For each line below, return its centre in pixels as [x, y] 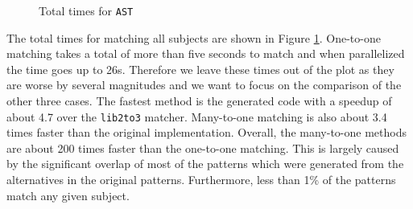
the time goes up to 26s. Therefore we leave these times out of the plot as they [200, 69]
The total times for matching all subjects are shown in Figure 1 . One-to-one [194, 37]
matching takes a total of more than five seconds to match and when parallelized [206, 53]
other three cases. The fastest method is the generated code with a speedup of [199, 101]
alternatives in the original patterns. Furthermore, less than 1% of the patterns [201, 180]
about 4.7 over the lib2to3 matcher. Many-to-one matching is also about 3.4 [197, 116]
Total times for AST [86, 10]
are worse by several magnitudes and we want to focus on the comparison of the [204, 85]
